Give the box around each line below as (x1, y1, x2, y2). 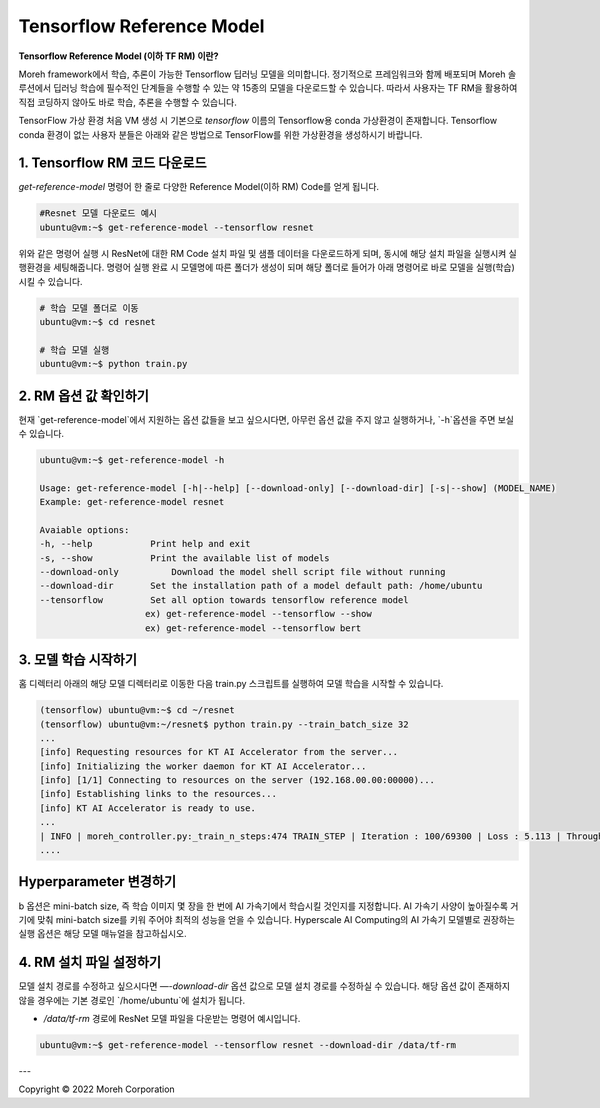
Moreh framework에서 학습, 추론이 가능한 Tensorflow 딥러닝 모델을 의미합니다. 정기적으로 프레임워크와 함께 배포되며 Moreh (18, 68, 506, 80)
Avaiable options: (39, 524, 130, 535)
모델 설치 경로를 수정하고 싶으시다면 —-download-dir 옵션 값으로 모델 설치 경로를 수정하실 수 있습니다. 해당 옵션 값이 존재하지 (18, 980, 510, 992)
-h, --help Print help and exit (39, 538, 251, 550)
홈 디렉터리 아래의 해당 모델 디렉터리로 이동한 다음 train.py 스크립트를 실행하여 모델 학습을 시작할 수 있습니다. (18, 678, 444, 690)
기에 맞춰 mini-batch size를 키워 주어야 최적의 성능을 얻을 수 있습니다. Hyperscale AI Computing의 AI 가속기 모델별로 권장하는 (18, 913, 515, 925)
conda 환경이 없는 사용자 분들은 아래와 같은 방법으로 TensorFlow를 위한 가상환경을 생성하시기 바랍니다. (18, 128, 423, 140)
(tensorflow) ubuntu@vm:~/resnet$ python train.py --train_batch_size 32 (39, 718, 409, 730)
